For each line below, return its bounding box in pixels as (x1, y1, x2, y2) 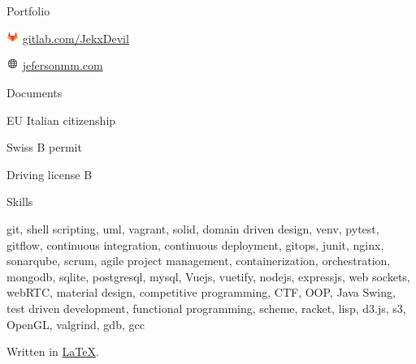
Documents (6, 84, 63, 101)
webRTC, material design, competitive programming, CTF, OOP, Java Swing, (6, 284, 396, 301)
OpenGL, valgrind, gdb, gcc (6, 315, 145, 332)
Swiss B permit (6, 139, 82, 156)
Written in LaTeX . (6, 343, 99, 360)
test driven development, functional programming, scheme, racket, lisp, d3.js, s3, (6, 299, 406, 316)
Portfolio (6, 2, 50, 19)
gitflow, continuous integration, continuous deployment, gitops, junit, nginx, (6, 236, 384, 253)
